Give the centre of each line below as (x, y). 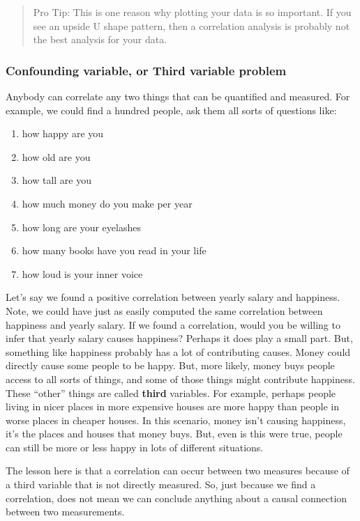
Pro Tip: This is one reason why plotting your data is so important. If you (192, 12)
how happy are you (63, 133)
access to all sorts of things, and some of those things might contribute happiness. (180, 379)
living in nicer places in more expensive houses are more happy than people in (173, 406)
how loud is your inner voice (82, 273)
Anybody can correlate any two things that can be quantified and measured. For (178, 96)
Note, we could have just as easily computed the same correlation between (164, 310)
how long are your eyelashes (81, 227)
